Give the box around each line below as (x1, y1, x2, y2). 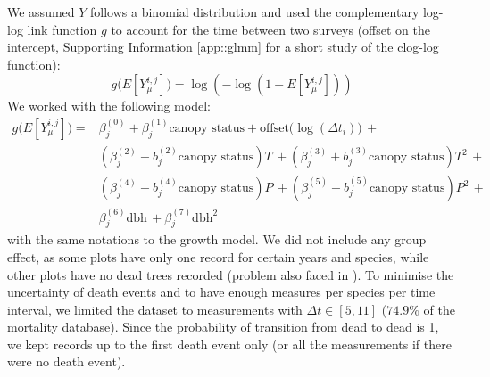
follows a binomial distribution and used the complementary (90, 3, 419, 20)
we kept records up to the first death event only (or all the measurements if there (7, 334, 452, 353)
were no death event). (7, 352, 126, 371)
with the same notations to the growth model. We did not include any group (7, 230, 427, 249)
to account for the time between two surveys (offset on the (111, 20, 431, 38)
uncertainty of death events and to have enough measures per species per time (7, 283, 436, 301)
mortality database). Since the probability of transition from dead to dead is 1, (7, 317, 439, 336)
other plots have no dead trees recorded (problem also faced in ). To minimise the (7, 265, 454, 283)
